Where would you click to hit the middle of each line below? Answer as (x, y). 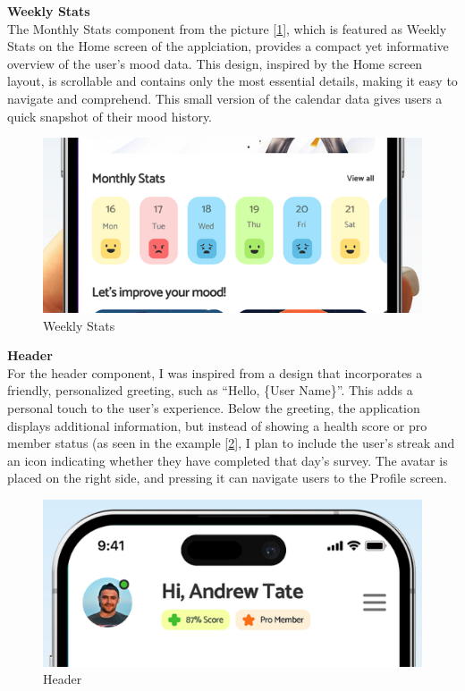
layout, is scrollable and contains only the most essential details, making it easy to (232, 81)
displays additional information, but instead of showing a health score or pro (217, 425)
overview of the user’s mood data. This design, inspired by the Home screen (215, 63)
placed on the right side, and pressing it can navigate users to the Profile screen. (227, 478)
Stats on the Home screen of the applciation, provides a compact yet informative (228, 46)
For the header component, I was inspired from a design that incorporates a (215, 372)
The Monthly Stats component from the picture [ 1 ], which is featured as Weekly (227, 28)
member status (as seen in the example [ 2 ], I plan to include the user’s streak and (231, 443)
